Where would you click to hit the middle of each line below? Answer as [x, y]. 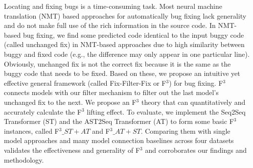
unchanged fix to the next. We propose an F [70, 102]
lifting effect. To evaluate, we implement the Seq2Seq [166, 111]
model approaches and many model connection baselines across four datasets [119, 140]
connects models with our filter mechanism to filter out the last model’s [111, 92]
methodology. [24, 159]
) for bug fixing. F [196, 83]
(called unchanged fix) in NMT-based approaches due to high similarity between [124, 44]
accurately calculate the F [43, 111]
